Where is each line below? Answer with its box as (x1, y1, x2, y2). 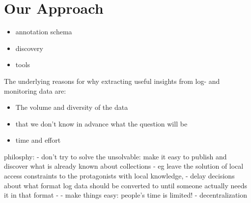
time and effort (15, 135, 61, 145)
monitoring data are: (4, 85, 66, 96)
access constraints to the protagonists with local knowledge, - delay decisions (4, 171, 235, 181)
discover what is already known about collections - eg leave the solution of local (4, 161, 244, 171)
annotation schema (15, 26, 72, 37)
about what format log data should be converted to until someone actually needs (4, 180, 247, 190)
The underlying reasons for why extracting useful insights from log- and (4, 76, 220, 86)
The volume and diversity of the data (15, 102, 128, 112)
